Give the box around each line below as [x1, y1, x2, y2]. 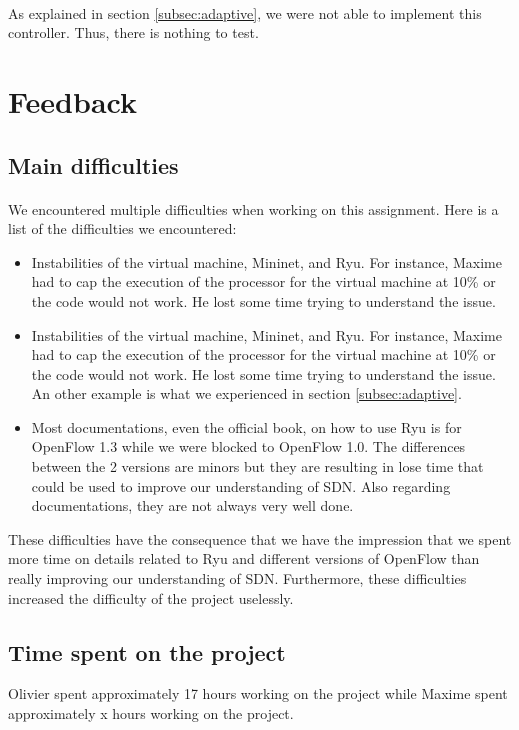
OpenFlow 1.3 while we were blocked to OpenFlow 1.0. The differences [31, 436, 466, 457]
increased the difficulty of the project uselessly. [8, 587, 294, 608]
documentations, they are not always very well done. [31, 495, 354, 516]
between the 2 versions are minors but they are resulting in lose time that [31, 456, 484, 477]
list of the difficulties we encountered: [8, 218, 237, 239]
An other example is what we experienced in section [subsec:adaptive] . [31, 383, 462, 404]
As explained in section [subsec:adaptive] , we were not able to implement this [8, 2, 482, 23]
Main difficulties [8, 149, 179, 180]
